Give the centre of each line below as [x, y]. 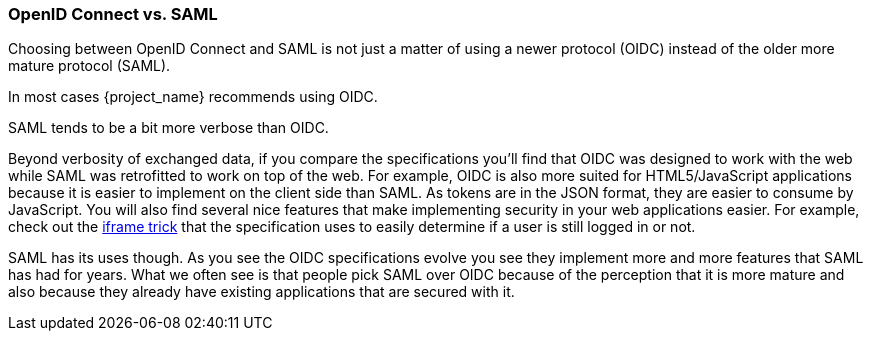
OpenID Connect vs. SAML [113, 14]
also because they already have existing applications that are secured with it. [261, 292]
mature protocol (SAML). [89, 66]
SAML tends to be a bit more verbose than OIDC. [168, 128]
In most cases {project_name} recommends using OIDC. [193, 97]
